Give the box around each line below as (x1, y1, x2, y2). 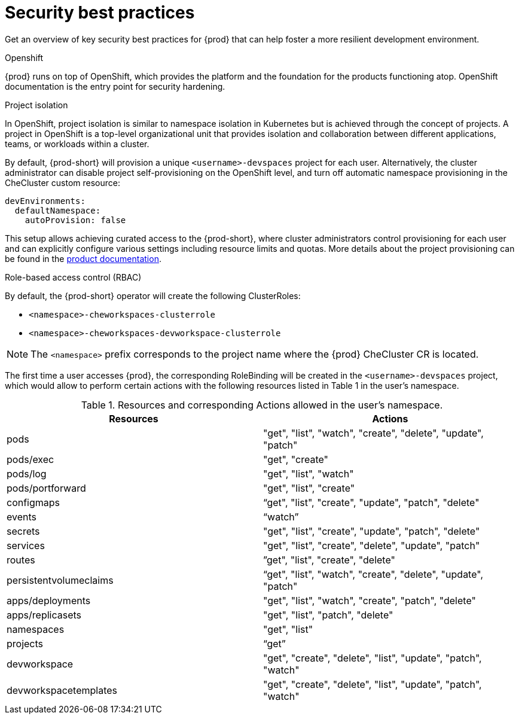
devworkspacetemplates (7, 684, 118, 696)
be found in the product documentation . (5, 253, 161, 264)
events (7, 510, 36, 523)
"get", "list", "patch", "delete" (263, 608, 393, 621)
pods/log (7, 467, 47, 480)
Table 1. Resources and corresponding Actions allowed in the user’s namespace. (81, 398, 443, 411)
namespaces (7, 623, 65, 635)
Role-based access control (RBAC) (5, 272, 142, 282)
